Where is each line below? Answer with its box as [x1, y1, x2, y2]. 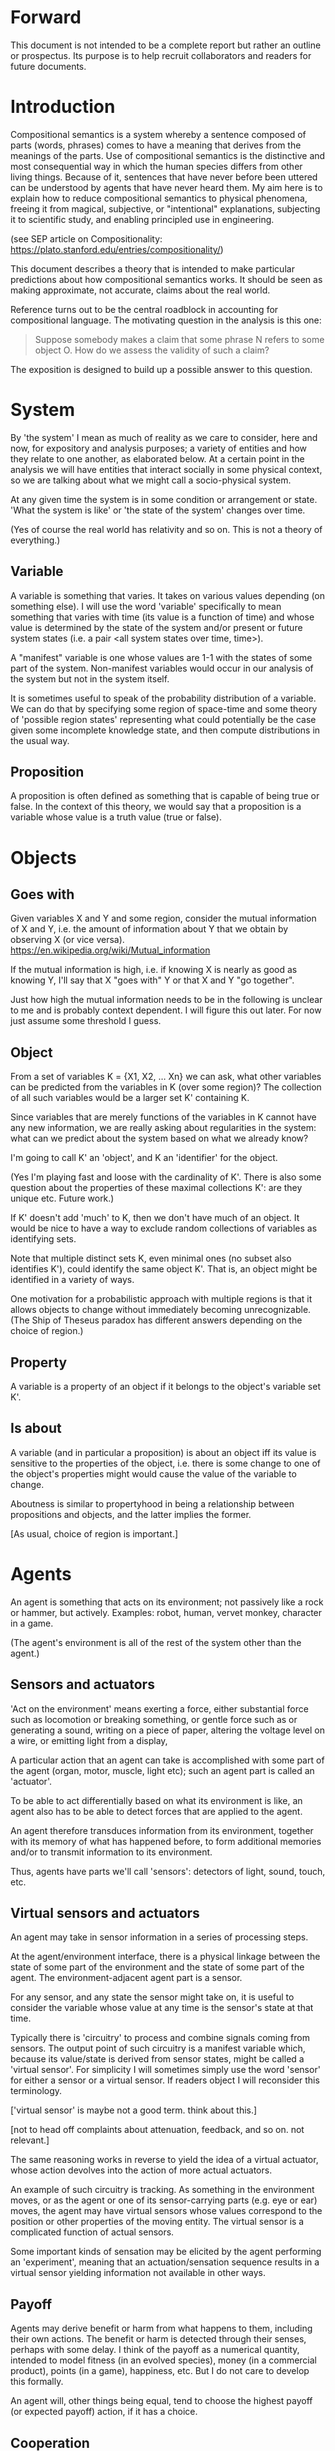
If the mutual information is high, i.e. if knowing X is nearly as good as [10, 964, 298, 976]
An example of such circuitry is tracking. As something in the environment [10, 2184, 315, 2196]
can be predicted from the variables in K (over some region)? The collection [10, 1081, 322, 1093]
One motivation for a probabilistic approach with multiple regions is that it [10, 1293, 313, 1305]
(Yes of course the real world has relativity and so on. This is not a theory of [10, 523, 323, 535]
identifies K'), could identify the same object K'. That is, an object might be [10, 1263, 318, 1275]
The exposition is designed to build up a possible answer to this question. [10, 363, 313, 375]
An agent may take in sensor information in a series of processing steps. [10, 1931, 309, 1943]
